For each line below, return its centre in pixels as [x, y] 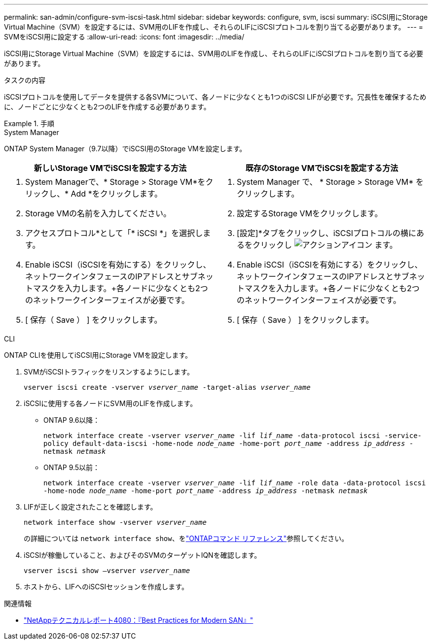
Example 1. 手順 [29, 123]
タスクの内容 [25, 80]
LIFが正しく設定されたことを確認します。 [90, 507]
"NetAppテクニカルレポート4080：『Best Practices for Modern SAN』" [139, 620]
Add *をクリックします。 [117, 194]
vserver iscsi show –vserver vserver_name [107, 571]
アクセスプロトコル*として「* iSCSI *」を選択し [114, 233]
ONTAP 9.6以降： [72, 420]
